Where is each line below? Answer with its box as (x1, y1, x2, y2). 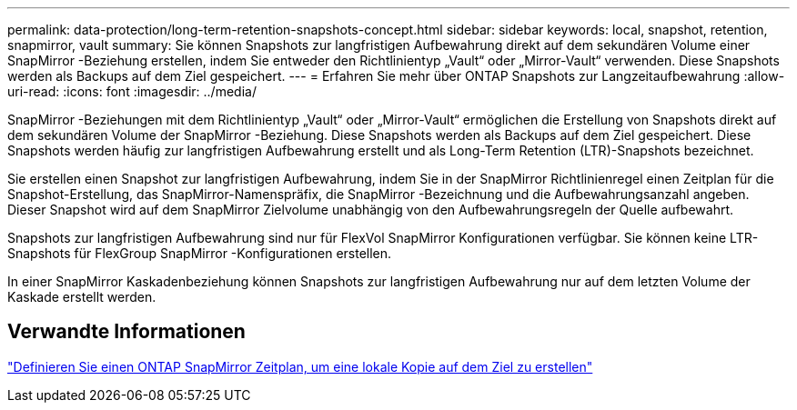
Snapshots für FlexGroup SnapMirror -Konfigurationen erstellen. (7, 245, 392, 261)
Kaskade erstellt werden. (7, 289, 156, 305)
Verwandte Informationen (7, 320, 246, 344)
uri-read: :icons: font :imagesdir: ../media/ (7, 84, 257, 99)
